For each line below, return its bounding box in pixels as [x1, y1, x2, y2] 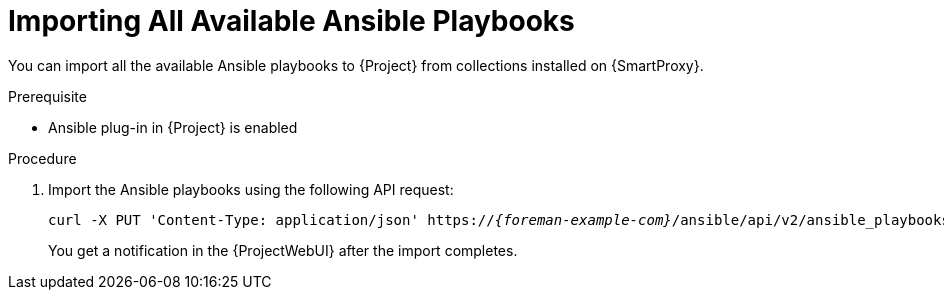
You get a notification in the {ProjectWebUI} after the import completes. [48, 241, 518, 259]
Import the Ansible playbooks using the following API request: [48, 180, 454, 198]
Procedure [8, 149, 77, 167]
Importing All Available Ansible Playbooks [8, 4, 575, 38]
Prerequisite [8, 87, 87, 105]
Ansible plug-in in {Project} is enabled [48, 118, 298, 136]
